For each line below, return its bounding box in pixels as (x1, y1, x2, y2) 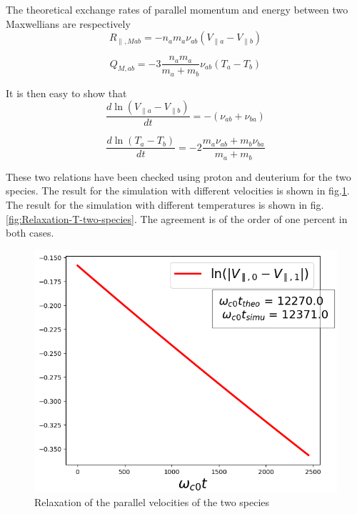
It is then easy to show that (6, 85, 127, 100)
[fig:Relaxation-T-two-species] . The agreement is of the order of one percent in (6, 211, 348, 226)
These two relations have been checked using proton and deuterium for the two (6, 169, 351, 184)
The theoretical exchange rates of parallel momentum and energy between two (6, 2, 348, 16)
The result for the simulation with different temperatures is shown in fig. (6, 197, 324, 212)
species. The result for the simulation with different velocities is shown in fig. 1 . (6, 183, 350, 198)
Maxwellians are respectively (6, 16, 131, 31)
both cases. (6, 225, 54, 240)
